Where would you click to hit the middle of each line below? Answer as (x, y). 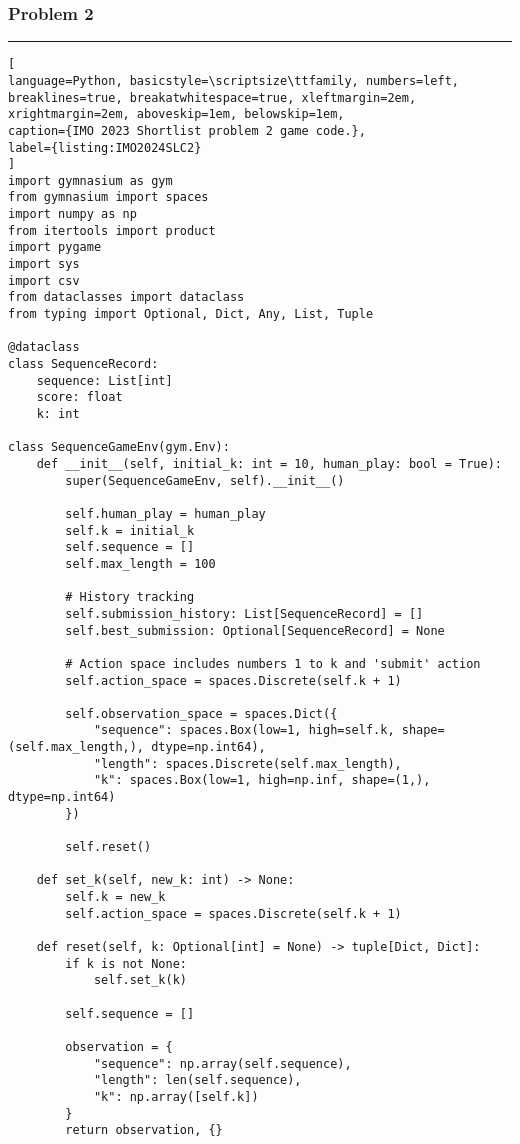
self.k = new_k (115, 897)
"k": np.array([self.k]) (176, 1096)
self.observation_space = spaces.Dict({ (201, 713)
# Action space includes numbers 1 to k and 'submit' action (273, 663)
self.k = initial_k (130, 530)
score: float (79, 397)
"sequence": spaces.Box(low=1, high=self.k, (244, 730)
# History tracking (130, 597)
